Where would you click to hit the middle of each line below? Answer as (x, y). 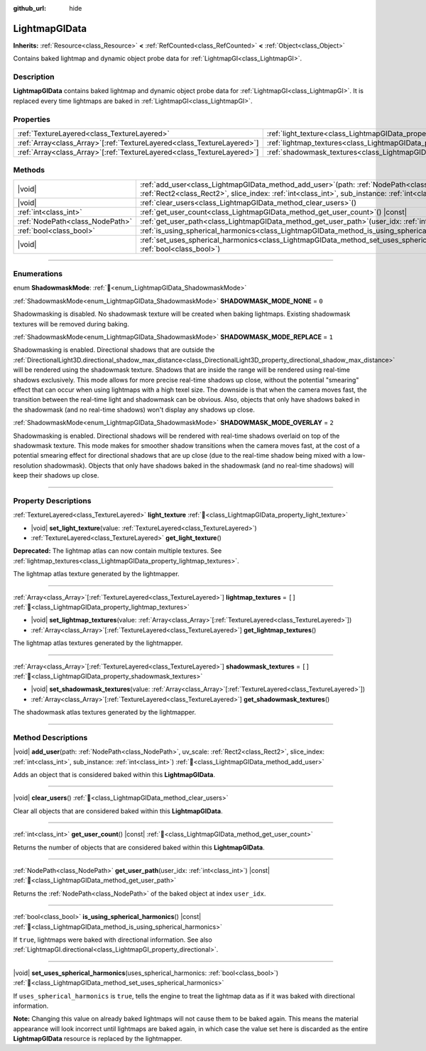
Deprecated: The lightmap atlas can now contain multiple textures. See (118, 551)
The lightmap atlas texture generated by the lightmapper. (97, 574)
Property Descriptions (52, 500)
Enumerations (38, 274)
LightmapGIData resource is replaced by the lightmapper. (98, 1039)
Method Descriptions (50, 737)
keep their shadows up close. (56, 475)
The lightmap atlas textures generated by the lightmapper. (98, 643)
